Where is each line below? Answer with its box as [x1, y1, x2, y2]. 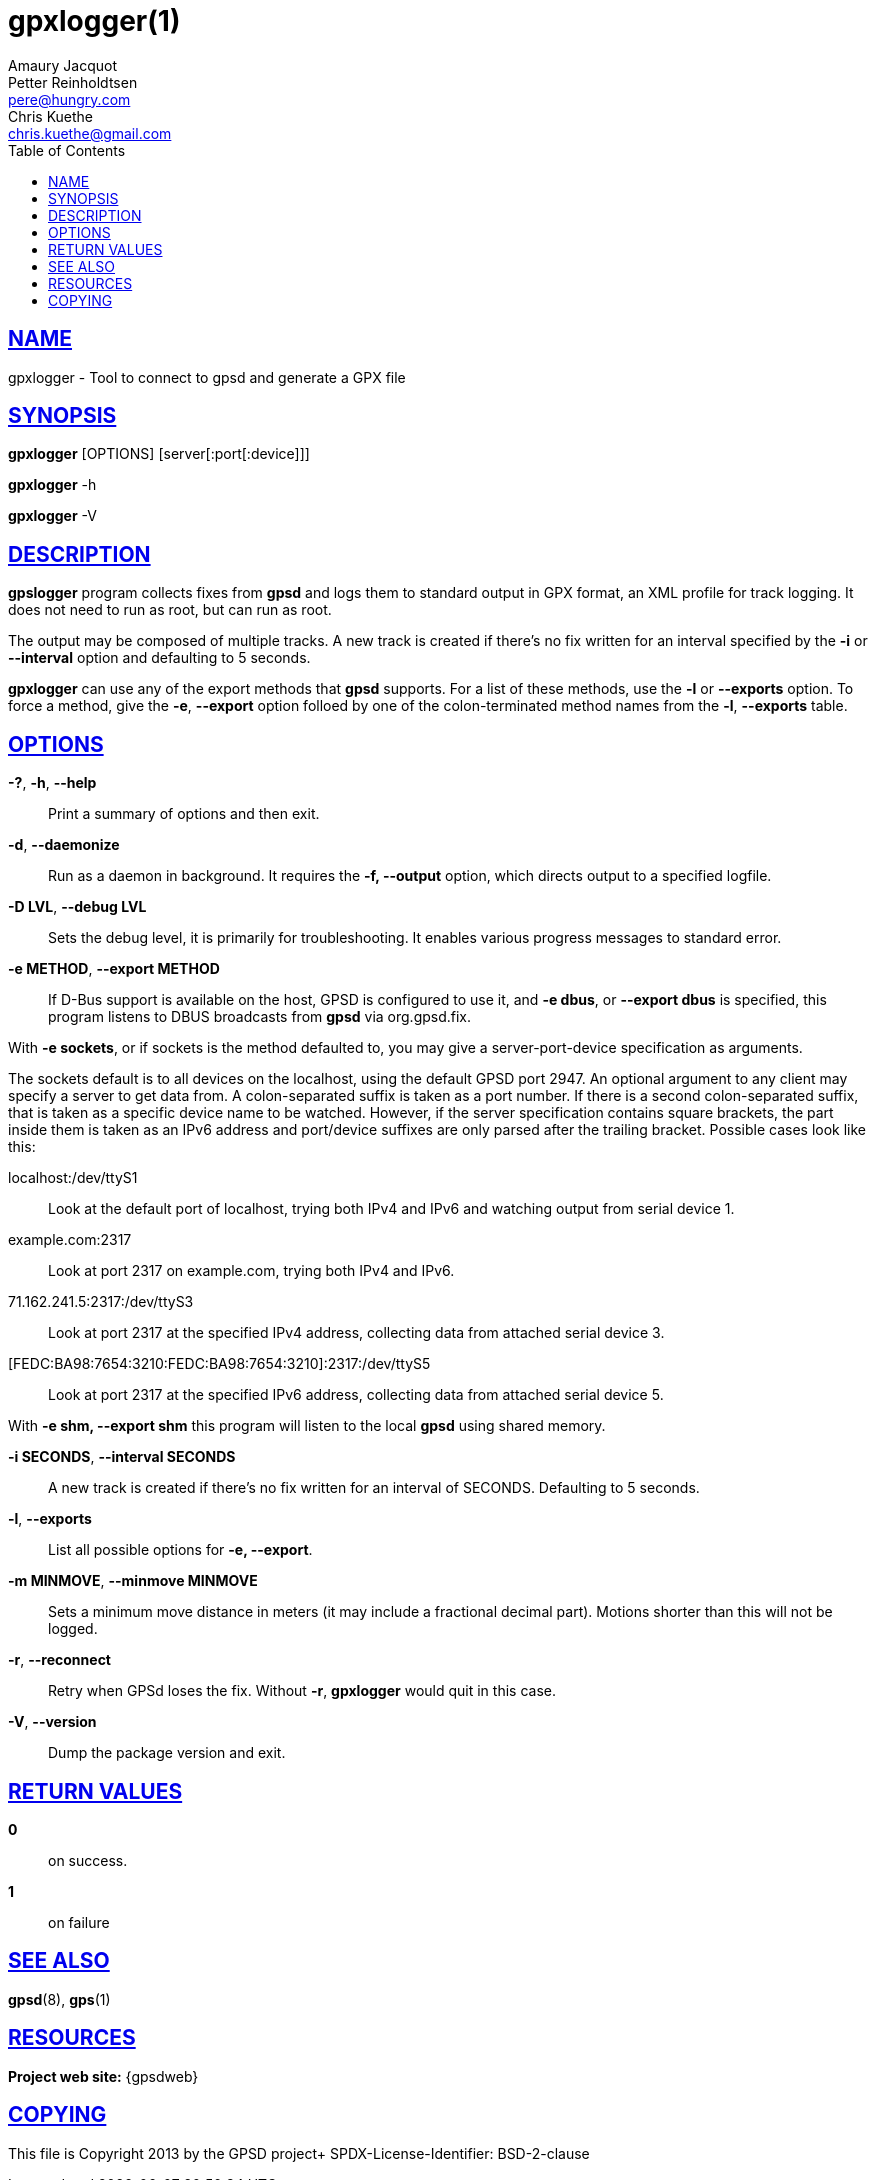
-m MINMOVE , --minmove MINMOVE [8, 1572, 258, 1590]
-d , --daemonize [8, 836, 120, 854]
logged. [48, 1620, 98, 1638]
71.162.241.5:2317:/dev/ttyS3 [8, 1293, 194, 1311]
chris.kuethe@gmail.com [8, 124, 172, 142]
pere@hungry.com [8, 90, 131, 108]
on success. [48, 1851, 128, 1869]
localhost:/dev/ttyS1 [8, 1169, 138, 1187]
